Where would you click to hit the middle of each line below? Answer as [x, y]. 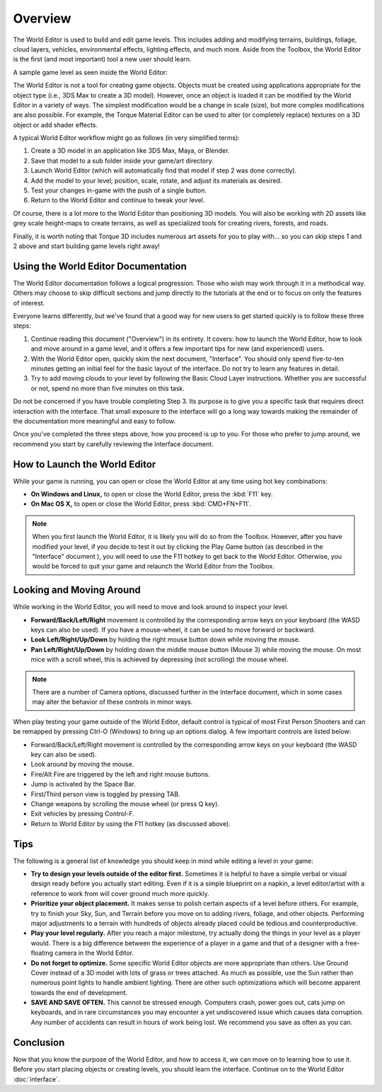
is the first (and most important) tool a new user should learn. [102, 59]
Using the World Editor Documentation [100, 266]
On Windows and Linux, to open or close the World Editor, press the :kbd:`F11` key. [152, 494]
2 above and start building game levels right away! [87, 246]
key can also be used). [64, 754]
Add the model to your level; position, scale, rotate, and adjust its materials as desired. [156, 180]
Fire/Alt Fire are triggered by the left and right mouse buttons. [120, 774]
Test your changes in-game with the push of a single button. [118, 190]
